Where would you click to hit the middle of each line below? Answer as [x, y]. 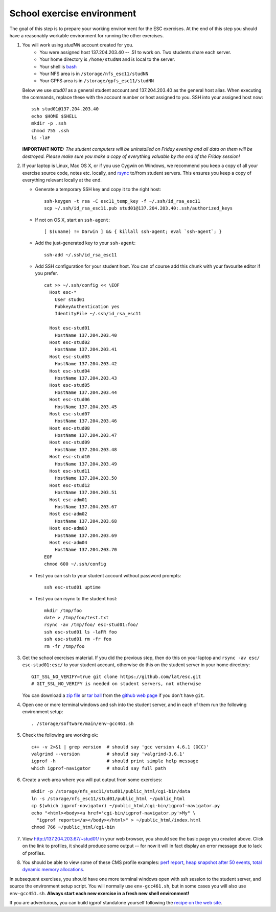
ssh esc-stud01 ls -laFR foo [80, 632]
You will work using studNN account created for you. [78, 45]
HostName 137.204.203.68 [86, 521]
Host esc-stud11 [70, 471]
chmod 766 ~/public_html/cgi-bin [73, 827]
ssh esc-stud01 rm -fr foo [78, 639]
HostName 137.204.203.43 [86, 378]
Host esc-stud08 [70, 428]
